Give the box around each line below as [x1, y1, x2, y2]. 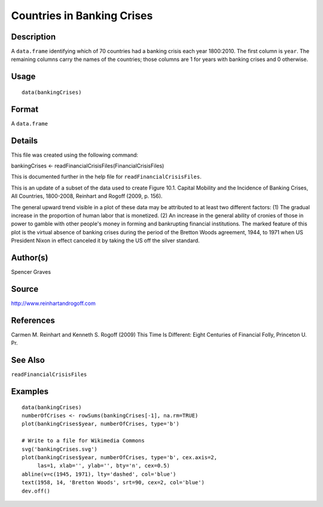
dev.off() [22, 487, 50, 494]
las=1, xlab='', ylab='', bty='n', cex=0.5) [37, 462, 170, 469]
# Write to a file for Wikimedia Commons [22, 437, 145, 444]
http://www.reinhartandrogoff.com [11, 300, 96, 307]
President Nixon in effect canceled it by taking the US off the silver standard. [11, 237, 200, 245]
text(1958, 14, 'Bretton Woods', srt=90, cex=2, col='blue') [22, 479, 205, 486]
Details [11, 135, 38, 146]
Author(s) [11, 253, 48, 262]
